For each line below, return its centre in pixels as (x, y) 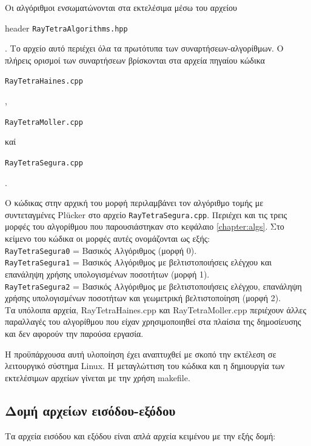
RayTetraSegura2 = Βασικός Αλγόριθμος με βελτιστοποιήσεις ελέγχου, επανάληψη (153, 286)
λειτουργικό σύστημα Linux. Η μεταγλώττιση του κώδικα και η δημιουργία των (145, 366)
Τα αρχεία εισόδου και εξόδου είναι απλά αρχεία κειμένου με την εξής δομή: (140, 435)
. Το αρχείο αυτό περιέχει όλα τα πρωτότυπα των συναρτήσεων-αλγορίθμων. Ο (144, 48)
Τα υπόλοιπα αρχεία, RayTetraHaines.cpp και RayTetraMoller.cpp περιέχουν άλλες (155, 309)
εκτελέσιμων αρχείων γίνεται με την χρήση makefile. (98, 377)
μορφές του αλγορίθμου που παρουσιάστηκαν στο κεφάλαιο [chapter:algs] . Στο (145, 226)
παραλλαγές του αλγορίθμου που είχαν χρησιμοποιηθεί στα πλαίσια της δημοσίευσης (153, 321)
